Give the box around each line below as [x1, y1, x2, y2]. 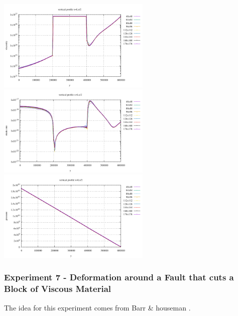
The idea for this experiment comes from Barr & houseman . [4, 302, 191, 312]
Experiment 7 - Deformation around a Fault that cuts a [4, 271, 234, 283]
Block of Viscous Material [4, 282, 111, 295]
